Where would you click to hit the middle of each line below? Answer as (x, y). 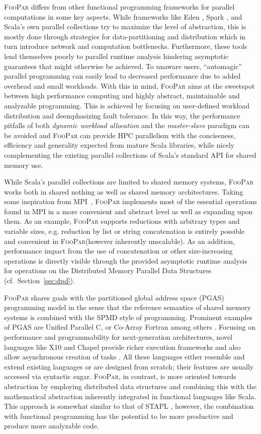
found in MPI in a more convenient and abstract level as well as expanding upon (128, 211)
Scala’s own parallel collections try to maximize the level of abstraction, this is (125, 26)
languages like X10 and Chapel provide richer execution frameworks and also (122, 347)
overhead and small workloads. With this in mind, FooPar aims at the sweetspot (129, 85)
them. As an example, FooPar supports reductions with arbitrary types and (122, 221)
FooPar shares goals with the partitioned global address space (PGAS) (114, 297)
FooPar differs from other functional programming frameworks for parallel (119, 7)
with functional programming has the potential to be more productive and (119, 416)
